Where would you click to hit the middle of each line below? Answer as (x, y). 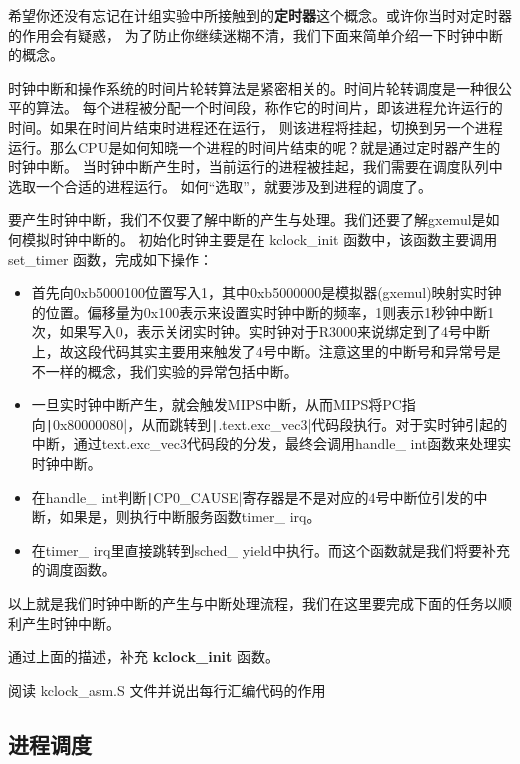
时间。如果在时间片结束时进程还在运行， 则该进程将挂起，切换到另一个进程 (255, 126)
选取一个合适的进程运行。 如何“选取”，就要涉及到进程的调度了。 (220, 185)
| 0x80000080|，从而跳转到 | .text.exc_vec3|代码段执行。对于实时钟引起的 (276, 423)
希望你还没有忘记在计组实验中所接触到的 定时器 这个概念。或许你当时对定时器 (260, 15)
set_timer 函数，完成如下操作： (111, 258)
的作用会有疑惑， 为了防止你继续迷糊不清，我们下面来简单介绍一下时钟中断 (255, 34)
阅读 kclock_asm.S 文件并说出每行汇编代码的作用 (167, 689)
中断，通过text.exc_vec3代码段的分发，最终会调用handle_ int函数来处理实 (271, 443)
